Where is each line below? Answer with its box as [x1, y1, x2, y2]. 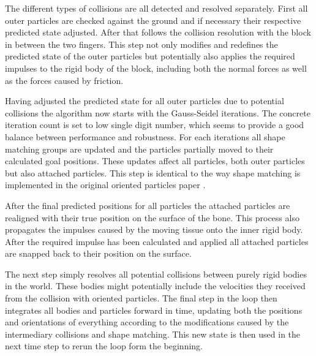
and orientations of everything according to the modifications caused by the [5, 316, 289, 328]
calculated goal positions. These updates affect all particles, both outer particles [5, 154, 305, 167]
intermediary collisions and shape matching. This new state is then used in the [5, 327, 301, 340]
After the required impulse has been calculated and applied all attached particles [5, 235, 309, 248]
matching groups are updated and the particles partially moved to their [5, 142, 274, 155]
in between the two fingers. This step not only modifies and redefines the [5, 37, 278, 50]
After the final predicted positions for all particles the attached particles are [5, 199, 290, 211]
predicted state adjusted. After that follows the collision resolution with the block [5, 26, 311, 39]
